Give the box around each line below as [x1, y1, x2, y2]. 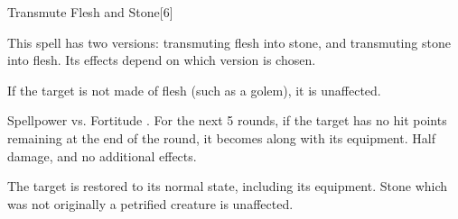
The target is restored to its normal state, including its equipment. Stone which [7, 177, 448, 196]
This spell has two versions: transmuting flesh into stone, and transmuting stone [7, 32, 451, 51]
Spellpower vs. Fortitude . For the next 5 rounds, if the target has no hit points [7, 111, 447, 130]
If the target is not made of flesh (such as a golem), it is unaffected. [7, 80, 381, 99]
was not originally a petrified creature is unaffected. [7, 194, 294, 213]
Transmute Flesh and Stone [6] [7, 3, 173, 21]
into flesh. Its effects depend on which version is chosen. [7, 50, 316, 69]
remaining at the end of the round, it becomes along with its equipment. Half [7, 128, 435, 147]
